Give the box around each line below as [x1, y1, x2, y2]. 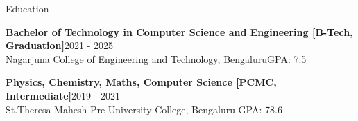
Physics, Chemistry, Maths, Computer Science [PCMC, [6, 75, 277, 89]
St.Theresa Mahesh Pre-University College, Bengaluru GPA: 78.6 [6, 102, 282, 116]
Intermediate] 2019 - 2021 [6, 88, 121, 102]
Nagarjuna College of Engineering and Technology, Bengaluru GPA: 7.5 [6, 51, 307, 66]
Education [6, 1, 49, 15]
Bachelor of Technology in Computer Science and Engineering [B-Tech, [6, 24, 353, 39]
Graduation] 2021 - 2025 [6, 38, 114, 53]
